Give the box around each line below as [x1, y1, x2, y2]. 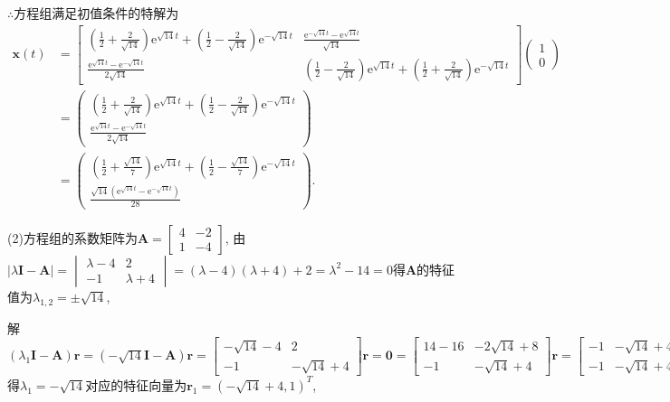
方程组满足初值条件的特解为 [14, 4, 179, 22]
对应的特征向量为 [85, 375, 187, 394]
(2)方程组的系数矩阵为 [7, 228, 138, 247]
